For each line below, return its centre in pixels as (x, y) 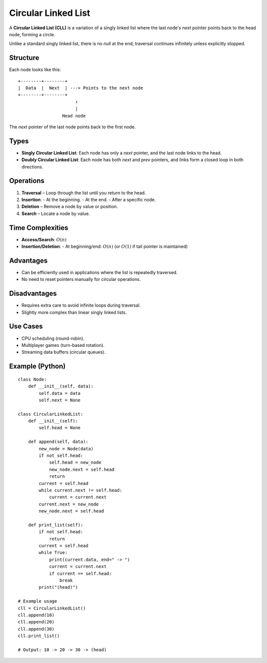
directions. (32, 166)
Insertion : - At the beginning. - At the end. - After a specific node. (89, 199)
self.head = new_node (75, 463)
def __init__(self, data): (61, 386)
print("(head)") (58, 587)
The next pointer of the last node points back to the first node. (72, 127)
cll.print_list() (39, 636)
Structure (24, 58)
